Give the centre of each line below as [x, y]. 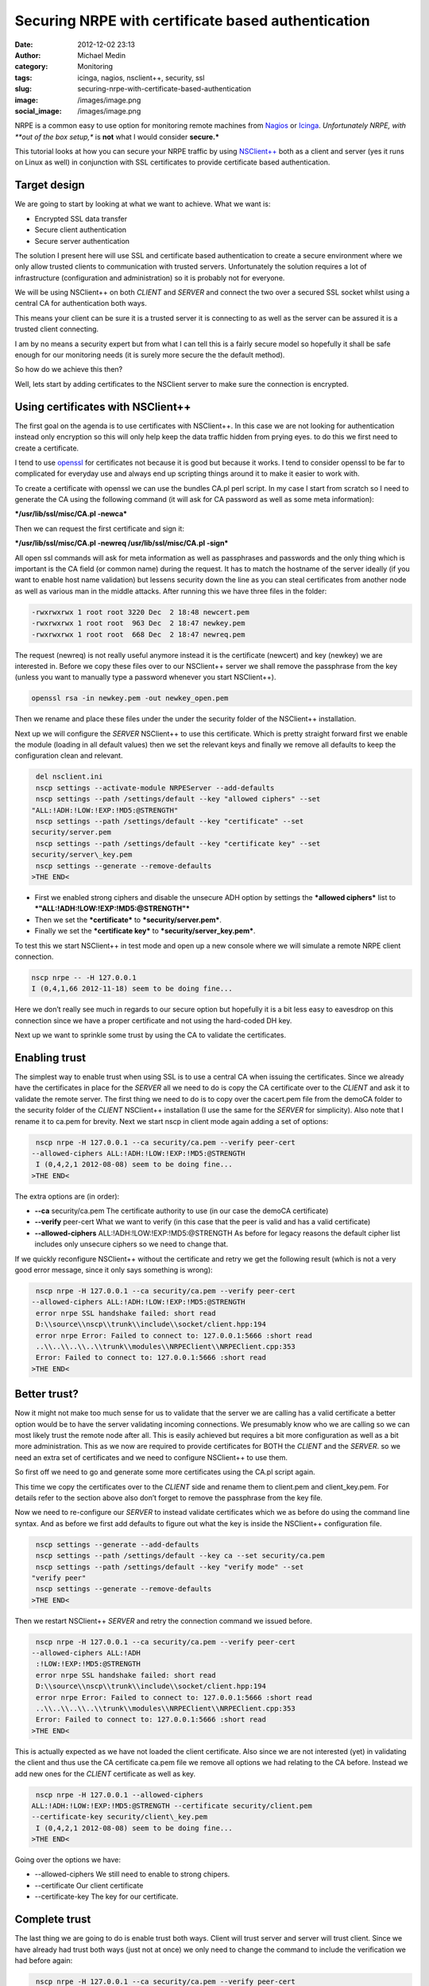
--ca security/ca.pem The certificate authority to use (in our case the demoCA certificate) [182, 1211]
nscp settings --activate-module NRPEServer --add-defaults [155, 788]
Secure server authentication [82, 241]
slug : [23, 89]
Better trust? [46, 1394]
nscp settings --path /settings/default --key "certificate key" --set [178, 843]
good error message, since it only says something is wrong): [114, 1270]
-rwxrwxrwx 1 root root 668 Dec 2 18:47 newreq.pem [138, 634]
